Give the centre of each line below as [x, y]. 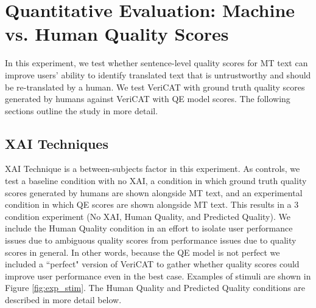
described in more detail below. [63, 300]
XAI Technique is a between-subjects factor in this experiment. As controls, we [153, 169]
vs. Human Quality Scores [117, 34]
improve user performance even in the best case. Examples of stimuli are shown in [158, 275]
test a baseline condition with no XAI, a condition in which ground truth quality [156, 181]
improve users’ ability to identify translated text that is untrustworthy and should [158, 74]
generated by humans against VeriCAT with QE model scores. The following [148, 99]
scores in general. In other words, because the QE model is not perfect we [142, 252]
